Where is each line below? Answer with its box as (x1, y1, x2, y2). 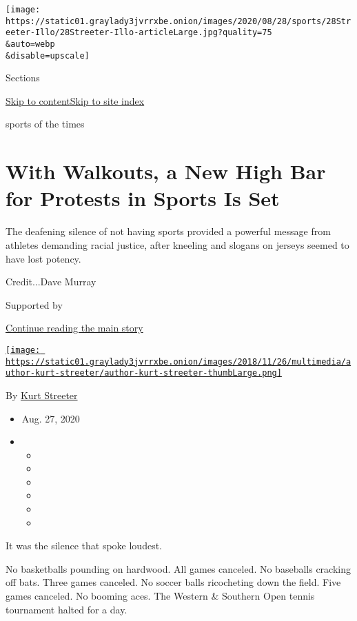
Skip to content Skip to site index (6, 93, 145, 108)
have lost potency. (6, 251, 81, 265)
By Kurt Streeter (6, 387, 78, 402)
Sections (6, 70, 40, 85)
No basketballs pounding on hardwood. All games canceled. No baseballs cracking (6, 561, 351, 576)
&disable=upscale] (6, 50, 90, 61)
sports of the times (6, 116, 85, 131)
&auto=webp (6, 39, 55, 49)
